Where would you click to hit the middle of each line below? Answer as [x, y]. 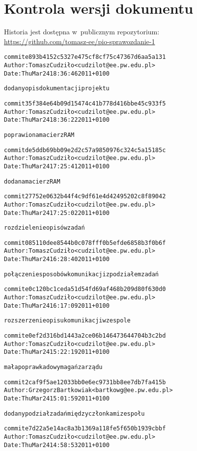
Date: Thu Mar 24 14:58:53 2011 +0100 [57, 445]
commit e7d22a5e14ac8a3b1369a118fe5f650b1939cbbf [85, 429]
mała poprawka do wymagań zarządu [53, 367]
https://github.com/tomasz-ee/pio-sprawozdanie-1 [80, 41]
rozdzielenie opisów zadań [44, 228]
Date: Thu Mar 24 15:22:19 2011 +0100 [57, 352]
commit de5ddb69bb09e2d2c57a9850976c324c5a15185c [85, 150]
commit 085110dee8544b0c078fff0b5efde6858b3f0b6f [85, 243]
